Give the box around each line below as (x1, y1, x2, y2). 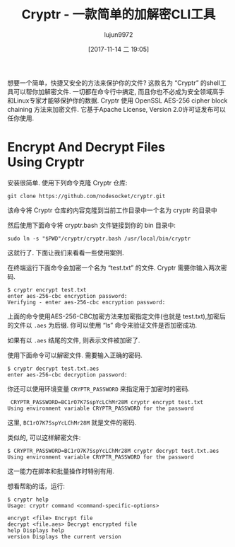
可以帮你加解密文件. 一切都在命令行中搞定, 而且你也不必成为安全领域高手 (13, 87, 224, 96)
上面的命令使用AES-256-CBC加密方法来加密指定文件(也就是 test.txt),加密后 (7, 312, 226, 321)
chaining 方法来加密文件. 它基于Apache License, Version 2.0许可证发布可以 (7, 105, 226, 113)
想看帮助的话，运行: (7, 482, 66, 490)
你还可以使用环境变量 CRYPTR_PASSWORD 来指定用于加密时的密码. (7, 384, 191, 393)
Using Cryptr (7, 154, 85, 171)
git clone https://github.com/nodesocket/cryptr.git (7, 192, 166, 200)
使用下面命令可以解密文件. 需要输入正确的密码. (7, 351, 143, 359)
